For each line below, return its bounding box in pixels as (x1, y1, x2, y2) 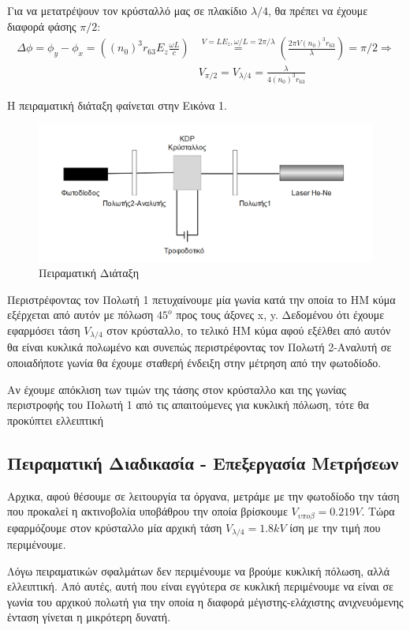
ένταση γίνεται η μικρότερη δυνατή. (7, 609, 171, 625)
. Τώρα (361, 503, 395, 519)
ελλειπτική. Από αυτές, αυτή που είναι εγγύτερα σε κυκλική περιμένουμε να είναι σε (7, 578, 393, 594)
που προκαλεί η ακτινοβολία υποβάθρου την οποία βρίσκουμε (7, 503, 288, 519)
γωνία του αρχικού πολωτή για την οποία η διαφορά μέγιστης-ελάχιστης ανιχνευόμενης (7, 593, 404, 609)
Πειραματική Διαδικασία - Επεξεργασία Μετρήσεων (7, 450, 399, 474)
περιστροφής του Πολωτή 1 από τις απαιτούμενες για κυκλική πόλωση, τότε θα (7, 396, 369, 413)
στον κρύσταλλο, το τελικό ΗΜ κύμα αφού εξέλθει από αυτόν (106, 321, 391, 338)
